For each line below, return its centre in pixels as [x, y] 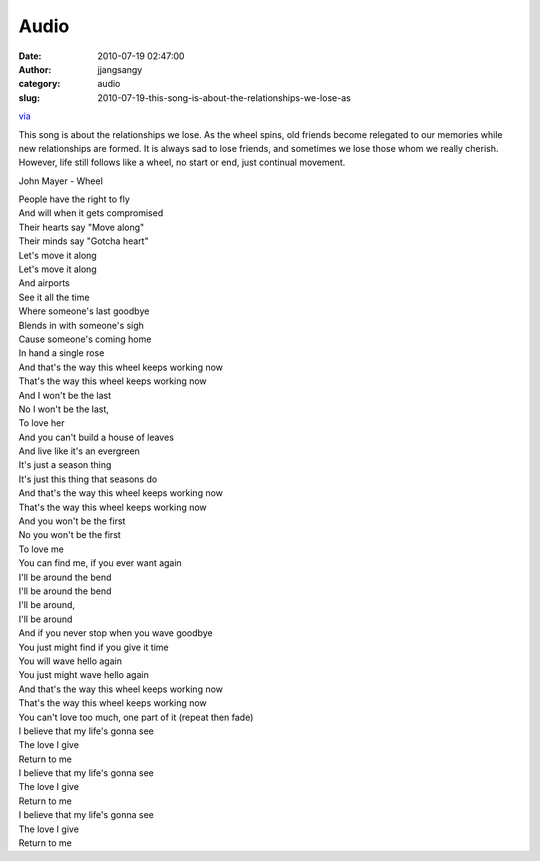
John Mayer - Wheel [61, 181]
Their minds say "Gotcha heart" [83, 241]
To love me [41, 549]
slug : [29, 97]
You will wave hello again [70, 661]
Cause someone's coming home [85, 339]
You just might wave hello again [83, 675]
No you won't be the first [70, 535]
